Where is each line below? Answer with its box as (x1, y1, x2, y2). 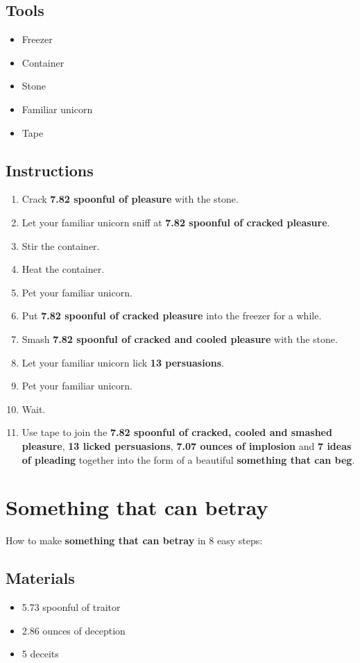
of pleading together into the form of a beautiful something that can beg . (22, 452, 355, 467)
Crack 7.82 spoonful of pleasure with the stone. (22, 192, 239, 206)
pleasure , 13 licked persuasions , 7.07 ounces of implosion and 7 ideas (22, 438, 352, 453)
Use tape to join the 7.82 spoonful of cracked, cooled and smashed (22, 425, 332, 439)
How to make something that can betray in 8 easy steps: (6, 533, 263, 548)
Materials (6, 567, 75, 589)
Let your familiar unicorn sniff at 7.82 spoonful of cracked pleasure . (22, 215, 330, 229)
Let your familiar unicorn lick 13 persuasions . (22, 355, 224, 369)
